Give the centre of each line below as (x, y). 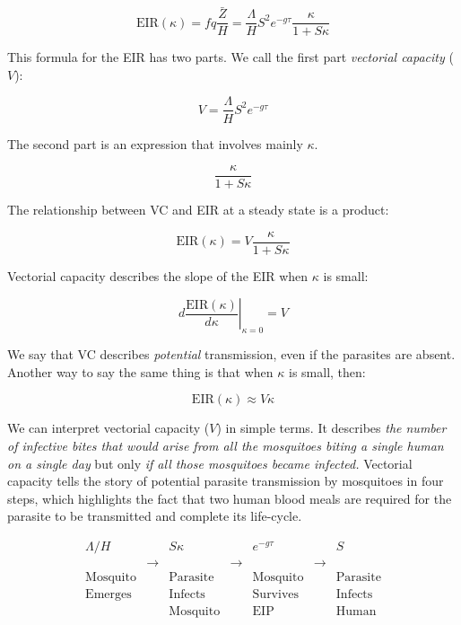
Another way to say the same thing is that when (140, 371)
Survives (276, 595)
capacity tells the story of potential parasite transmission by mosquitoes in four (226, 481)
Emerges (109, 595)
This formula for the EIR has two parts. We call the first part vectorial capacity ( (230, 57)
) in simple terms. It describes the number (331, 428)
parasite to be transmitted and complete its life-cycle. (155, 516)
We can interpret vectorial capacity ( (109, 428)
